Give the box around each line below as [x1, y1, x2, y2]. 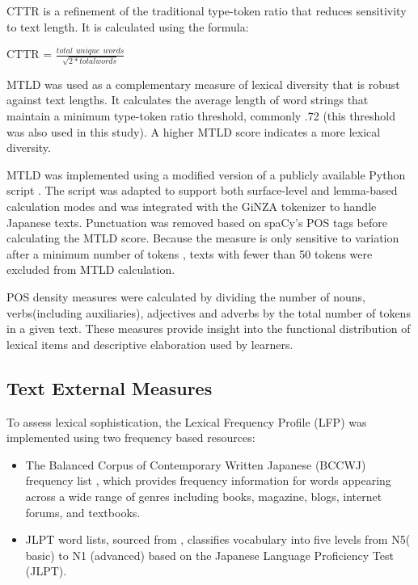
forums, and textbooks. [25, 503, 141, 520]
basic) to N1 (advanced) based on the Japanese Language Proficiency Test [25, 546, 394, 563]
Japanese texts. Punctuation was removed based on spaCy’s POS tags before [6, 213, 387, 230]
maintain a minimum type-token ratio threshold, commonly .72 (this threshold [6, 107, 396, 124]
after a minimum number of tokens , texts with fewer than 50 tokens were [6, 245, 373, 262]
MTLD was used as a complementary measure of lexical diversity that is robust [6, 75, 400, 92]
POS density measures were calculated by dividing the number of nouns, [6, 288, 365, 305]
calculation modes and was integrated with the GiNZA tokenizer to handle [6, 198, 377, 215]
